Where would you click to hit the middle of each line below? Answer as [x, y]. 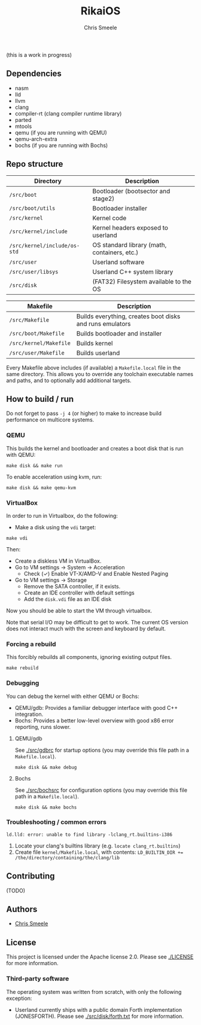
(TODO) [16, 890]
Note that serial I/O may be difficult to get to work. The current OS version [97, 622]
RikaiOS [100, 11]
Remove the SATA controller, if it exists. [72, 586]
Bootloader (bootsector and [131, 191]
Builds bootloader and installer [119, 333]
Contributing [31, 876]
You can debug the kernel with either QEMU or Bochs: [73, 696]
